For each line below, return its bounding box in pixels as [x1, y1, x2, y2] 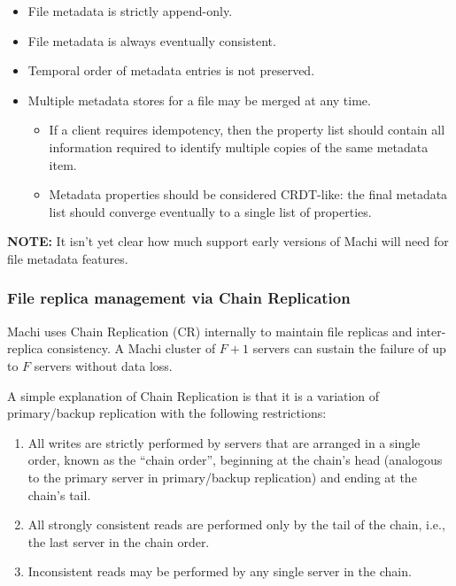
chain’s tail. [27, 485, 91, 504]
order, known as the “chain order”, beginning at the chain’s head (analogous [27, 451, 443, 469]
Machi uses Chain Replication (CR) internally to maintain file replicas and [7, 321, 413, 340]
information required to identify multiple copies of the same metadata [49, 137, 429, 156]
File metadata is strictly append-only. [27, 2, 233, 19]
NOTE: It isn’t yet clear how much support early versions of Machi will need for [7, 232, 449, 251]
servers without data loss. [34, 356, 173, 374]
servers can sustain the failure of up [252, 339, 446, 358]
